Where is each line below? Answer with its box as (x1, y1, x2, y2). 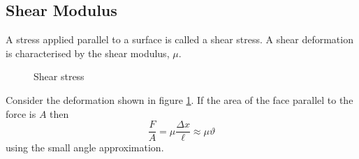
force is (6, 106, 36, 121)
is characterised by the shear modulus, (6, 45, 170, 60)
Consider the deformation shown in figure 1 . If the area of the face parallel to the (6, 92, 353, 107)
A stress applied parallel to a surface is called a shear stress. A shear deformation (6, 32, 353, 47)
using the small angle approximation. (6, 140, 164, 155)
